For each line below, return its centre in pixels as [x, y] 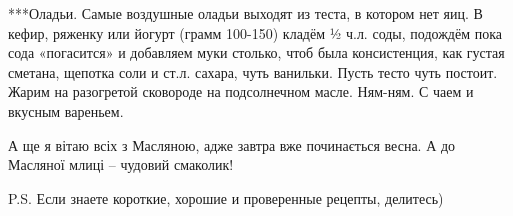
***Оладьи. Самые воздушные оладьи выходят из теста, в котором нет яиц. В [245, 13]
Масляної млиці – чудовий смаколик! [121, 164]
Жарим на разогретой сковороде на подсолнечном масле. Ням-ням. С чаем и [241, 91]
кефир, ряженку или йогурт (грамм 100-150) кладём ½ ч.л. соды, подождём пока [255, 32]
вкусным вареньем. [66, 110]
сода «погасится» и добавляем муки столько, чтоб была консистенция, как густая [256, 52]
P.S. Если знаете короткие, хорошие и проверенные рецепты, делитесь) [226, 197]
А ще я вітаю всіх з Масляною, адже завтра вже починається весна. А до [232, 144]
